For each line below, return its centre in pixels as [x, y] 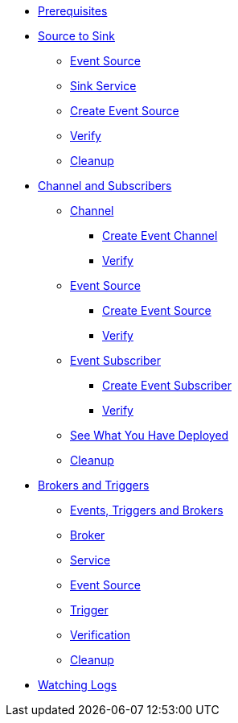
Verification [101, 635]
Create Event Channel [160, 235]
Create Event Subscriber [167, 385]
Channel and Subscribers [105, 186]
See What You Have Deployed [150, 435]
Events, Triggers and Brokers [147, 510]
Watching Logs [78, 685]
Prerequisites [73, 11]
